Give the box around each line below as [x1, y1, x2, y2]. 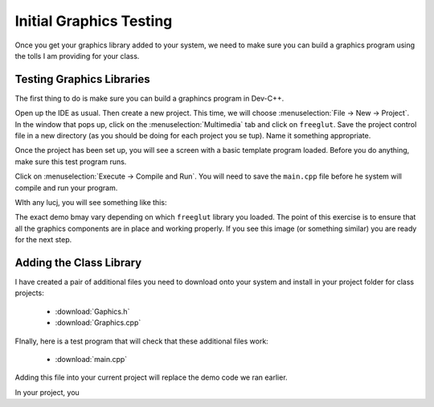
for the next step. [14, 235, 72, 245]
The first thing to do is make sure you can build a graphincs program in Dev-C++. [14, 93, 285, 103]
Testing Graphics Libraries [14, 72, 150, 86]
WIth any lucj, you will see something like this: [14, 197, 167, 207]
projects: [14, 288, 44, 298]
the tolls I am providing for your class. [14, 51, 140, 60]
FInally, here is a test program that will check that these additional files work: [14, 336, 268, 346]
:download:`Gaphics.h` [55, 306, 130, 316]
